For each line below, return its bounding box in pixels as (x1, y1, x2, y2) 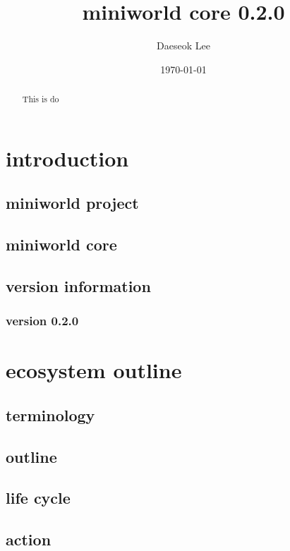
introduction (6, 143, 129, 172)
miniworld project (6, 192, 139, 214)
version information (6, 274, 151, 296)
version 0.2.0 (6, 312, 79, 329)
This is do (22, 93, 59, 105)
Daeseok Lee (157, 38, 210, 53)
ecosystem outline (6, 356, 182, 385)
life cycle (6, 487, 71, 509)
